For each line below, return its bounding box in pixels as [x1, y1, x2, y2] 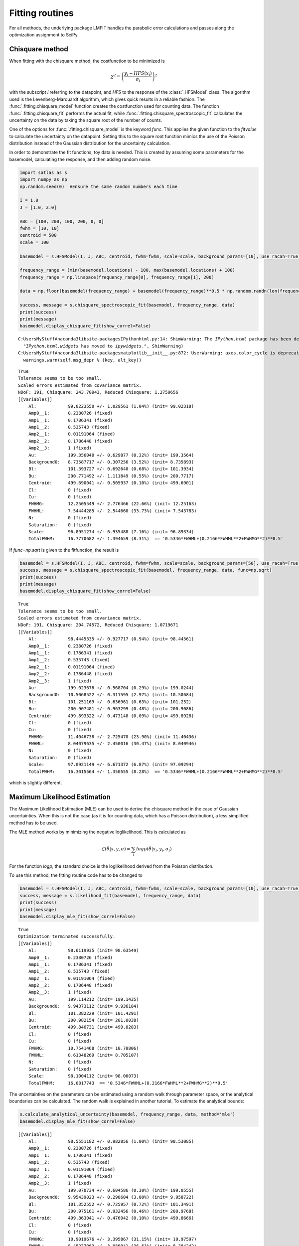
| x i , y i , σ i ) [151, 846, 172, 853]
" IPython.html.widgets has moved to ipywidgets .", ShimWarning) [23, 343, 184, 349]
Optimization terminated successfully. [18, 934, 116, 939]
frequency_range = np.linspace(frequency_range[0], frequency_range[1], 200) [19, 274, 214, 280]
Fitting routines [9, 7, 74, 18]
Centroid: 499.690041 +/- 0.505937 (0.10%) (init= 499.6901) [28, 480, 194, 486]
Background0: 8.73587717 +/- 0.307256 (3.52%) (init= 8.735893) [28, 459, 194, 465]
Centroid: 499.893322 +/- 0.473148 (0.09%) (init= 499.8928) [28, 713, 194, 719]
